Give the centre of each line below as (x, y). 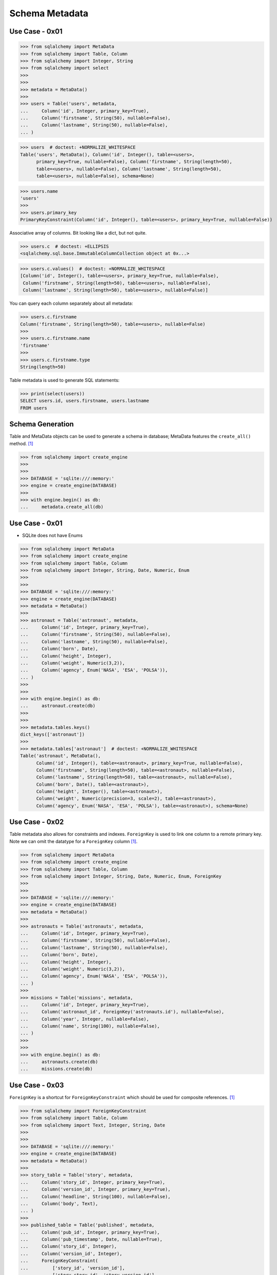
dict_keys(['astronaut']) (52, 734)
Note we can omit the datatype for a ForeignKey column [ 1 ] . (73, 841)
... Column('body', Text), (59, 1204)
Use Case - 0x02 (37, 822)
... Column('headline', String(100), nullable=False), (95, 1196)
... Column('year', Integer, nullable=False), (85, 1019)
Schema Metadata (49, 13)
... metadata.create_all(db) (62, 507)
